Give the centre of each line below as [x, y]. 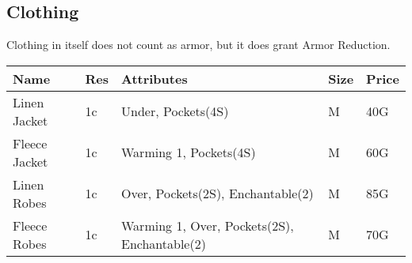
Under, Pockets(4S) [175, 111]
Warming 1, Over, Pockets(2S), [207, 225]
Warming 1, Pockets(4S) [188, 152]
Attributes [154, 78]
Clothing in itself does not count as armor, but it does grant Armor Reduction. [198, 45]
